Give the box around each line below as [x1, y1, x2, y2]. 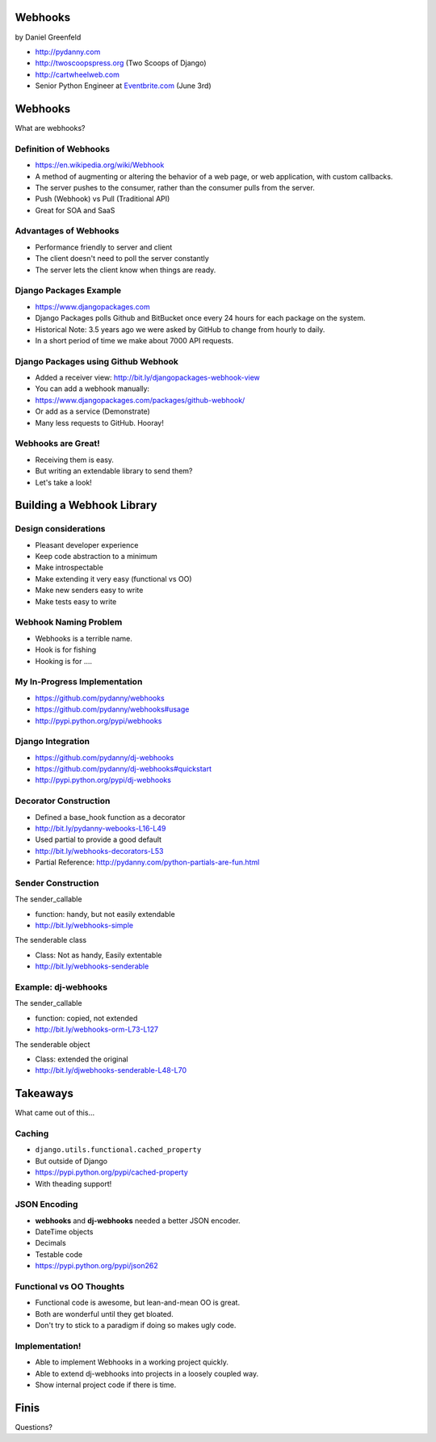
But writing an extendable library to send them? [35, 466, 193, 476]
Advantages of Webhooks [15, 225, 119, 237]
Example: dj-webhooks [15, 982, 108, 993]
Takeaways [15, 1087, 74, 1100]
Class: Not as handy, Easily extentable [35, 950, 162, 960]
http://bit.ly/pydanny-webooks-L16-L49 [35, 823, 166, 833]
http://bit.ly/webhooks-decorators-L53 [35, 846, 164, 856]
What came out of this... [15, 1108, 95, 1118]
